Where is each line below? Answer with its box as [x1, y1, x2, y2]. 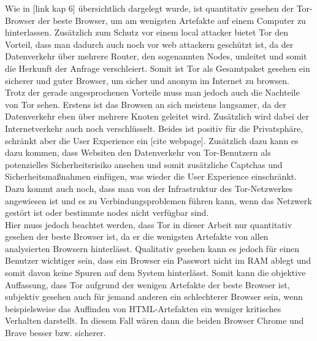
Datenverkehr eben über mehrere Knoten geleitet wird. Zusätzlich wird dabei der [5, 110, 310, 123]
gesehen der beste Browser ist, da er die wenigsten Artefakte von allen [5, 230, 269, 243]
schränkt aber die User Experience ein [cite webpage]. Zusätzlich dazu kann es [5, 134, 299, 147]
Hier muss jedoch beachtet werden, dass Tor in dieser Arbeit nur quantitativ [5, 218, 292, 231]
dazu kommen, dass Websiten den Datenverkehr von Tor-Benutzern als [5, 146, 271, 159]
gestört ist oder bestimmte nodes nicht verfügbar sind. [5, 206, 209, 219]
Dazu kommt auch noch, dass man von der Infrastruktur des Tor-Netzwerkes [5, 182, 293, 194]
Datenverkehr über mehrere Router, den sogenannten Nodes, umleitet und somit [5, 50, 307, 63]
